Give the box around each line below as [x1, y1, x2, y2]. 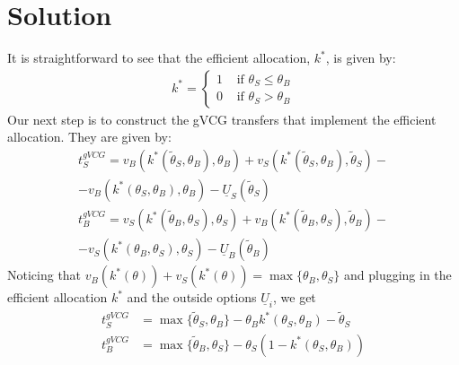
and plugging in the [344, 265, 452, 284]
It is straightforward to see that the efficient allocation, [7, 48, 311, 67]
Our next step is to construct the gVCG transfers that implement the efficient [7, 109, 437, 128]
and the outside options [127, 288, 257, 307]
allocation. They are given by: [7, 127, 172, 146]
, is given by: [325, 48, 396, 67]
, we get [273, 288, 316, 307]
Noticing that [7, 265, 82, 284]
